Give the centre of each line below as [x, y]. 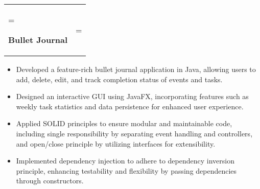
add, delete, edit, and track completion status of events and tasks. [119, 79]
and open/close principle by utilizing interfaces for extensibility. [116, 143]
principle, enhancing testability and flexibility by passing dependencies [126, 170]
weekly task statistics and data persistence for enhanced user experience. [130, 106]
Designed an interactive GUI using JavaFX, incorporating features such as [132, 96]
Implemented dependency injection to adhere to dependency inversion [125, 161]
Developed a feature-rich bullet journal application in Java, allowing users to [136, 69]
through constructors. [50, 181]
